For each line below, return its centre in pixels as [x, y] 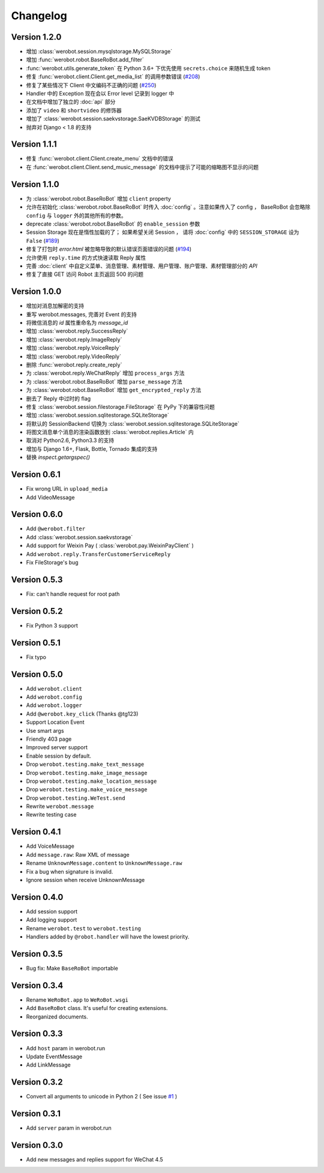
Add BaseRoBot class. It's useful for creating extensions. [97, 1008]
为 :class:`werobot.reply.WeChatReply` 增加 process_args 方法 [105, 373]
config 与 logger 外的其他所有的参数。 [76, 215]
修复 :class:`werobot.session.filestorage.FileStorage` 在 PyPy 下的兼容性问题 [121, 406]
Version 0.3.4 [37, 985]
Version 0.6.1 [36, 475]
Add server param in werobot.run [69, 1128]
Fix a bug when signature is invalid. [70, 871]
